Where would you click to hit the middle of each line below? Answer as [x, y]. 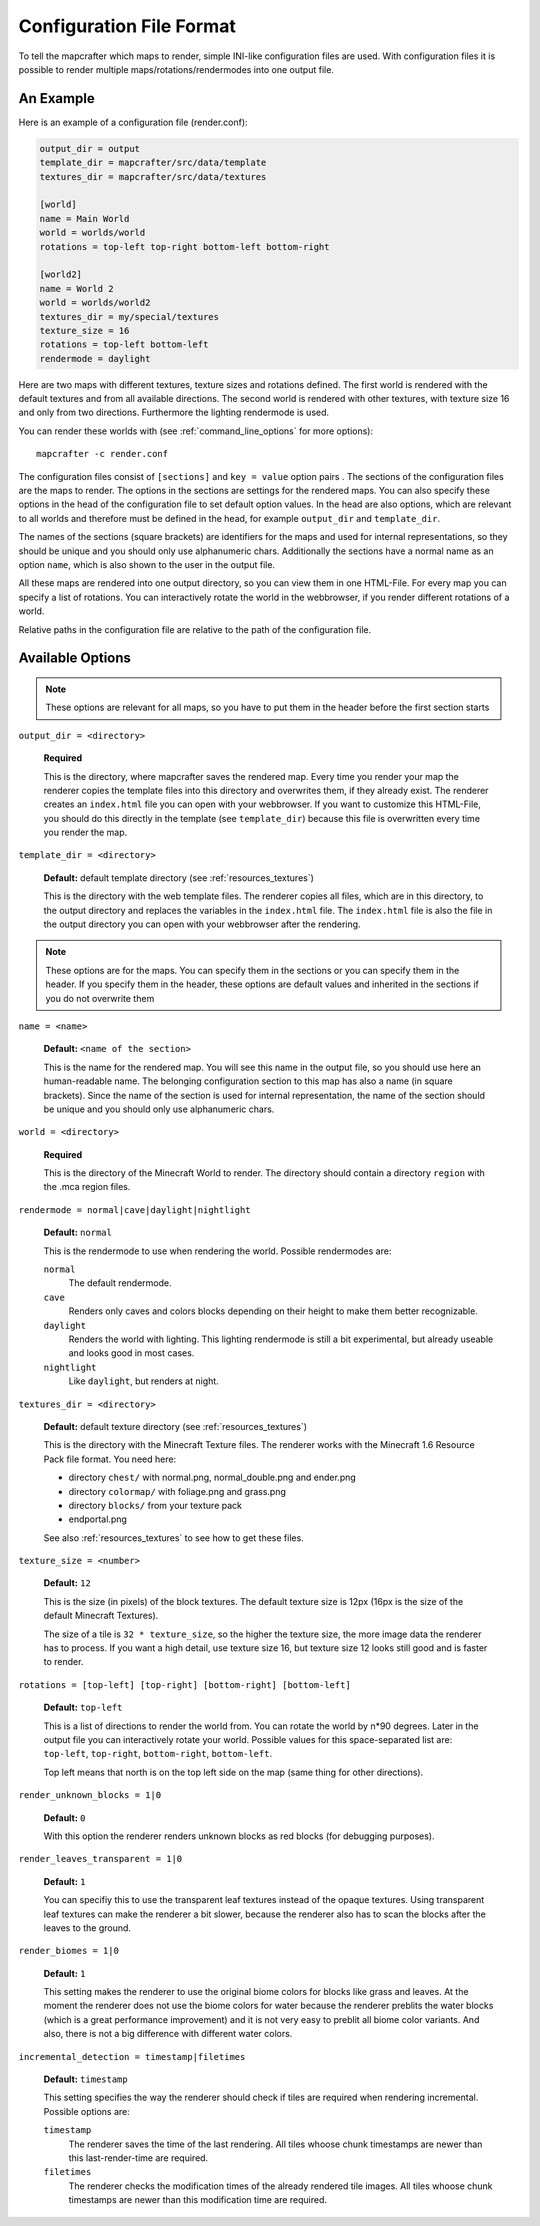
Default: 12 [67, 1583]
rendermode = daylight [95, 358]
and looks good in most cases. [131, 1353]
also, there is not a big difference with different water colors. [168, 2034]
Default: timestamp [86, 2079]
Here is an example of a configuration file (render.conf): [133, 122]
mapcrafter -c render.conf [102, 454]
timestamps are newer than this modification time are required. [198, 2200]
